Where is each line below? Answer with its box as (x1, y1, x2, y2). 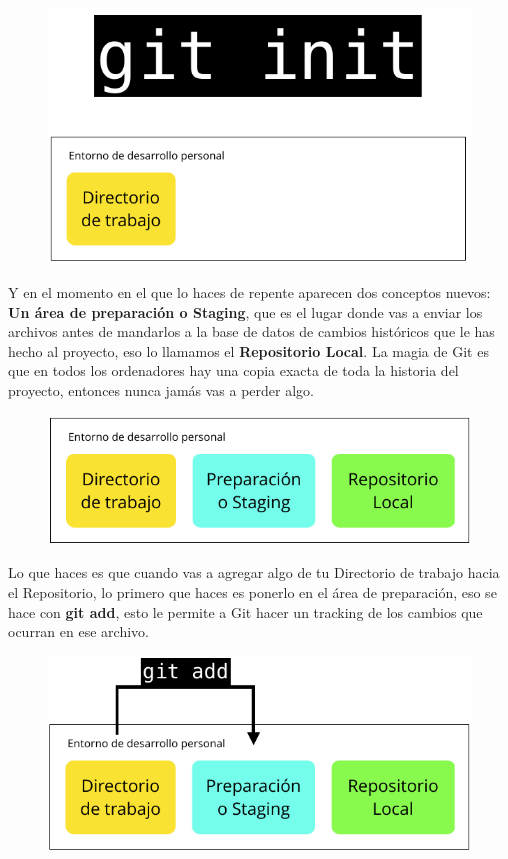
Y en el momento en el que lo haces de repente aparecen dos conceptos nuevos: (8, 282, 491, 303)
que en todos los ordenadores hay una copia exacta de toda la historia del (8, 360, 459, 381)
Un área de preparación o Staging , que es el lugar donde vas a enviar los (8, 301, 483, 322)
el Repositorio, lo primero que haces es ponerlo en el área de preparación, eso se (8, 581, 497, 602)
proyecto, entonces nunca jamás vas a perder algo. (8, 380, 314, 401)
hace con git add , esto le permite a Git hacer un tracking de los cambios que (8, 601, 483, 622)
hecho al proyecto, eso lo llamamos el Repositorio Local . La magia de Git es (8, 340, 489, 361)
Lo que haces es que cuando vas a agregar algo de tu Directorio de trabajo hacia (8, 562, 500, 583)
